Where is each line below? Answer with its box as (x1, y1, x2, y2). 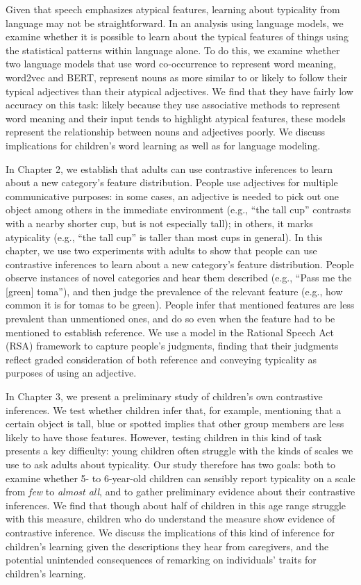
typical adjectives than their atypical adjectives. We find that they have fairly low (6, 83, 353, 98)
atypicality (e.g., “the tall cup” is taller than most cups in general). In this (6, 229, 323, 244)
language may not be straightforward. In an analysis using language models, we (6, 15, 344, 30)
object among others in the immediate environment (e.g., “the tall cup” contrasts (6, 202, 351, 217)
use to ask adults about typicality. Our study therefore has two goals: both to (6, 457, 336, 471)
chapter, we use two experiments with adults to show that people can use (6, 243, 317, 258)
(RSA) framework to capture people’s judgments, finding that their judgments (6, 338, 339, 353)
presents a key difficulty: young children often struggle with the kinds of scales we (6, 443, 353, 458)
